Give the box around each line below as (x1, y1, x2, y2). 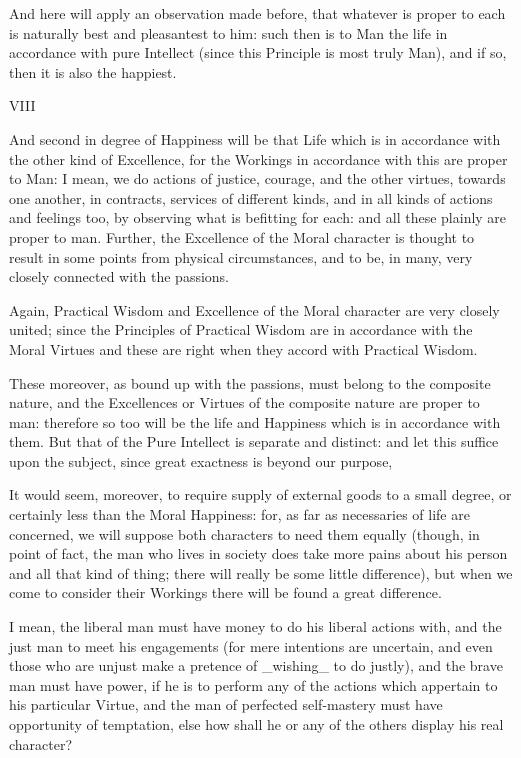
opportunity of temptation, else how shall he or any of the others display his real (9, 714, 504, 734)
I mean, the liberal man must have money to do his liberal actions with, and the (9, 616, 502, 637)
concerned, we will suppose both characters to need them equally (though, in (9, 523, 480, 544)
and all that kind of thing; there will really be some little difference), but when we (9, 562, 513, 583)
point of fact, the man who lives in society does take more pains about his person (9, 543, 508, 564)
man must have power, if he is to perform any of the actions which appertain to (9, 674, 498, 695)
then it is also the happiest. (9, 61, 177, 82)
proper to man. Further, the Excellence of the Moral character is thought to (9, 226, 475, 247)
